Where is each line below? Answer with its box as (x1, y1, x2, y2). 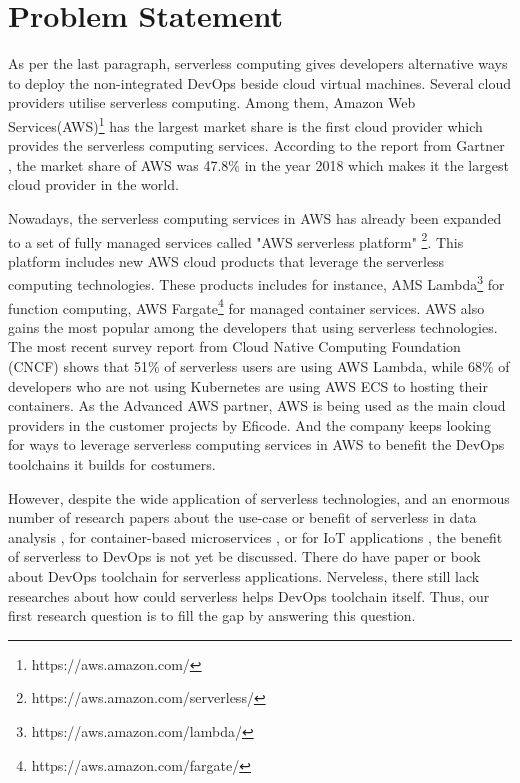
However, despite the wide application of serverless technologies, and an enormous (8, 487, 510, 508)
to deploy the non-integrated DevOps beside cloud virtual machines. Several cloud (8, 72, 512, 93)
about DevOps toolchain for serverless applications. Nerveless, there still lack (8, 566, 480, 586)
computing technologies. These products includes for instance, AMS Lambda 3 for (8, 271, 505, 295)
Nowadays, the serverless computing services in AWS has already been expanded (8, 207, 502, 228)
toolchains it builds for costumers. (8, 454, 216, 475)
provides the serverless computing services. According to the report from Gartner (8, 135, 505, 156)
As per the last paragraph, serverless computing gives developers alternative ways (8, 53, 508, 74)
